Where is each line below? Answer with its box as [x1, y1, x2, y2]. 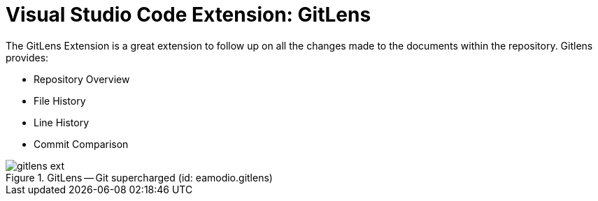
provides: [6, 51, 49, 64]
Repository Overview [34, 73, 130, 85]
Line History [34, 116, 90, 128]
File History [34, 94, 86, 107]
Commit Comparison [34, 137, 129, 150]
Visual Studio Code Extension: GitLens [6, 3, 371, 27]
